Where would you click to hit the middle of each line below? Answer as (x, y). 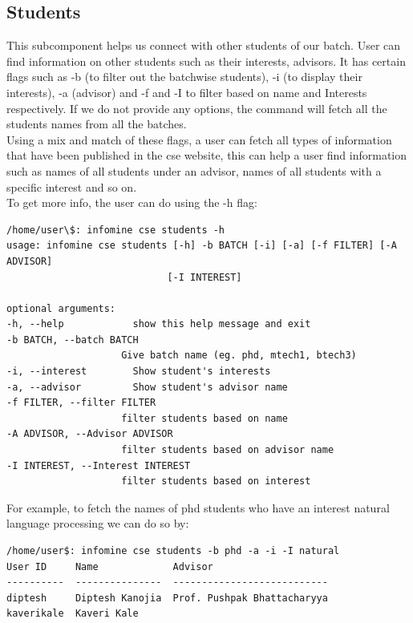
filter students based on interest (216, 481)
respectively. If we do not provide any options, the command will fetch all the (197, 108)
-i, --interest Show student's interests (139, 372)
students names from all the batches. (97, 124)
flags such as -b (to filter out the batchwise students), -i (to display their (184, 77)
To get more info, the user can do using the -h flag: (132, 202)
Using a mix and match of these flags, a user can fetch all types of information (199, 139)
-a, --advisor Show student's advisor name (147, 387)
